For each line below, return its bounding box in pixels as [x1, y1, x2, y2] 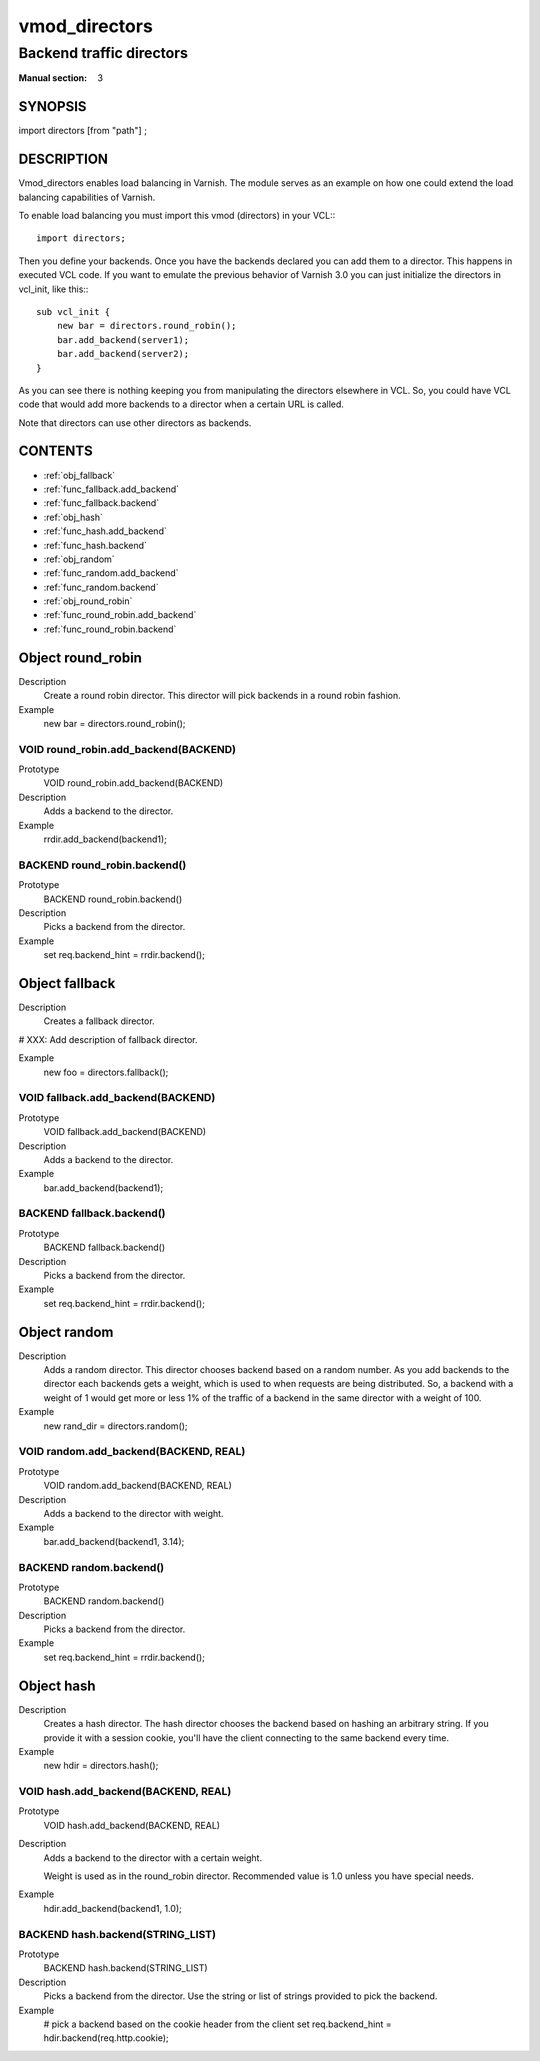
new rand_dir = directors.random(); [43, 1420, 189, 1432]
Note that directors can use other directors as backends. [18, 416, 252, 429]
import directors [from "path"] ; [18, 125, 147, 137]
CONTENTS [18, 443, 94, 460]
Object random [18, 1323, 114, 1340]
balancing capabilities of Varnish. [18, 191, 156, 203]
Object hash [18, 1677, 96, 1694]
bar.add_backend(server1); [56, 334, 190, 345]
